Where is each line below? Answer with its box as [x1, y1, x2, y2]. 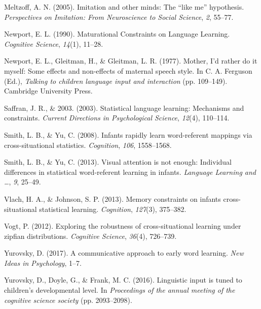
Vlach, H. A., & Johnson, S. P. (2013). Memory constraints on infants [4, 193, 221, 204]
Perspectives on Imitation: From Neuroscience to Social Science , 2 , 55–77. [4, 11, 234, 22]
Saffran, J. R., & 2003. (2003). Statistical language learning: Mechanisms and [4, 102, 244, 113]
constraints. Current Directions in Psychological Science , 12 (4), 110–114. [4, 112, 230, 123]
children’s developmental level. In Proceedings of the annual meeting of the [4, 285, 235, 295]
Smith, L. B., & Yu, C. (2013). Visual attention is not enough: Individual [4, 157, 232, 167]
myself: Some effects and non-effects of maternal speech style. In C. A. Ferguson [4, 65, 252, 76]
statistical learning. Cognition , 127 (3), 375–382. [39, 203, 187, 214]
